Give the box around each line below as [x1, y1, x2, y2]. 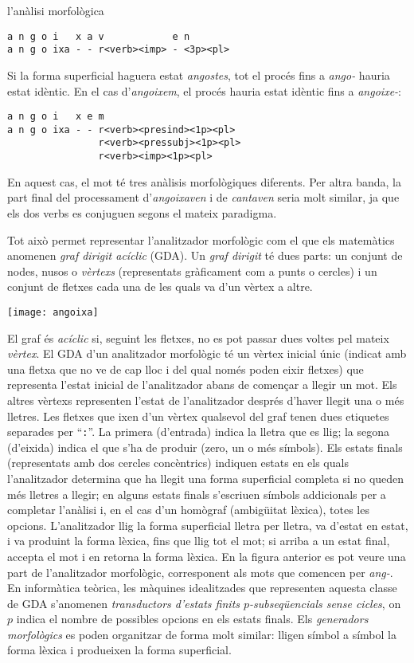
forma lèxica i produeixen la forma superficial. [7, 641, 232, 658]
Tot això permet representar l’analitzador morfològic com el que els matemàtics [7, 231, 395, 248]
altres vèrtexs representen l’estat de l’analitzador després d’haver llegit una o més [7, 391, 404, 408]
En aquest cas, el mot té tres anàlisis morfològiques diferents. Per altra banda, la [7, 173, 401, 190]
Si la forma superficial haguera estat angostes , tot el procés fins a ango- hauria [7, 66, 390, 83]
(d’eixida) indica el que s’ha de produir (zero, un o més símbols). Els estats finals [7, 438, 403, 455]
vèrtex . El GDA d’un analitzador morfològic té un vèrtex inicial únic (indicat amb [7, 345, 407, 362]
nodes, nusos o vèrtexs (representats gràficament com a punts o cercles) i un [7, 262, 377, 279]
